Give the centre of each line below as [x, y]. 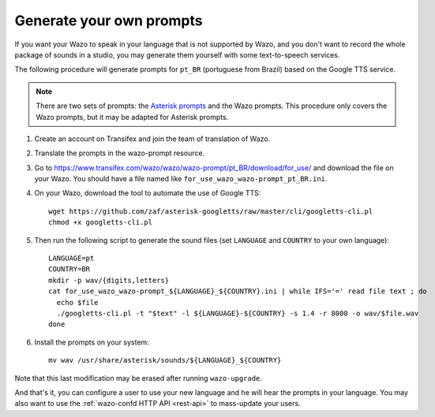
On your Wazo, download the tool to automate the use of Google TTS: [148, 193]
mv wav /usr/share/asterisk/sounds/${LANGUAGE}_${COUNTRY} [165, 360]
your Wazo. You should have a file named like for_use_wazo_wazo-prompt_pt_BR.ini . [181, 179]
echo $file [77, 302]
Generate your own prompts [109, 20]
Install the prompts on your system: [92, 342]
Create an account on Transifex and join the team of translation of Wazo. [152, 139]
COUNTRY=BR [69, 269]
